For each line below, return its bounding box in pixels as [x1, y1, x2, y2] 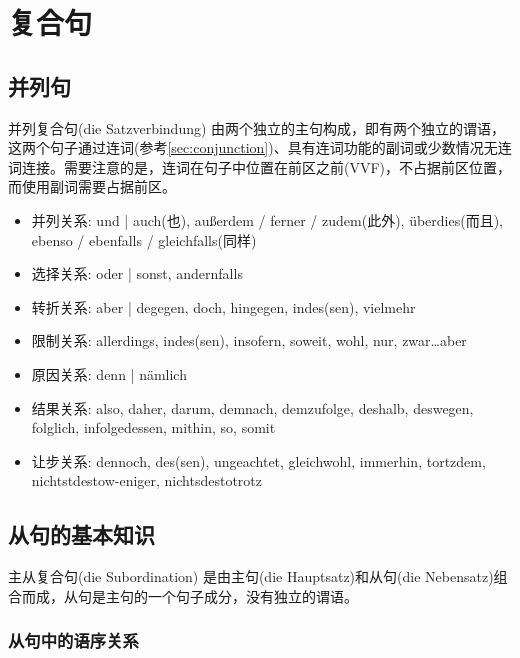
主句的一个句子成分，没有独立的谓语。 [105, 585, 358, 606]
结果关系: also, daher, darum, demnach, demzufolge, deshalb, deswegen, [31, 397, 474, 418]
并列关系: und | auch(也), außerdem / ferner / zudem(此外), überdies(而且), [31, 209, 503, 230]
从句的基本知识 [8, 519, 155, 550]
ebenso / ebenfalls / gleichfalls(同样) [31, 229, 257, 250]
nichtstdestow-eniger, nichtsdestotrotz [31, 470, 262, 491]
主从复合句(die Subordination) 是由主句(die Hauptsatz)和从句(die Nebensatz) [8, 566, 494, 587]
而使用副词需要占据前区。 [8, 176, 176, 197]
